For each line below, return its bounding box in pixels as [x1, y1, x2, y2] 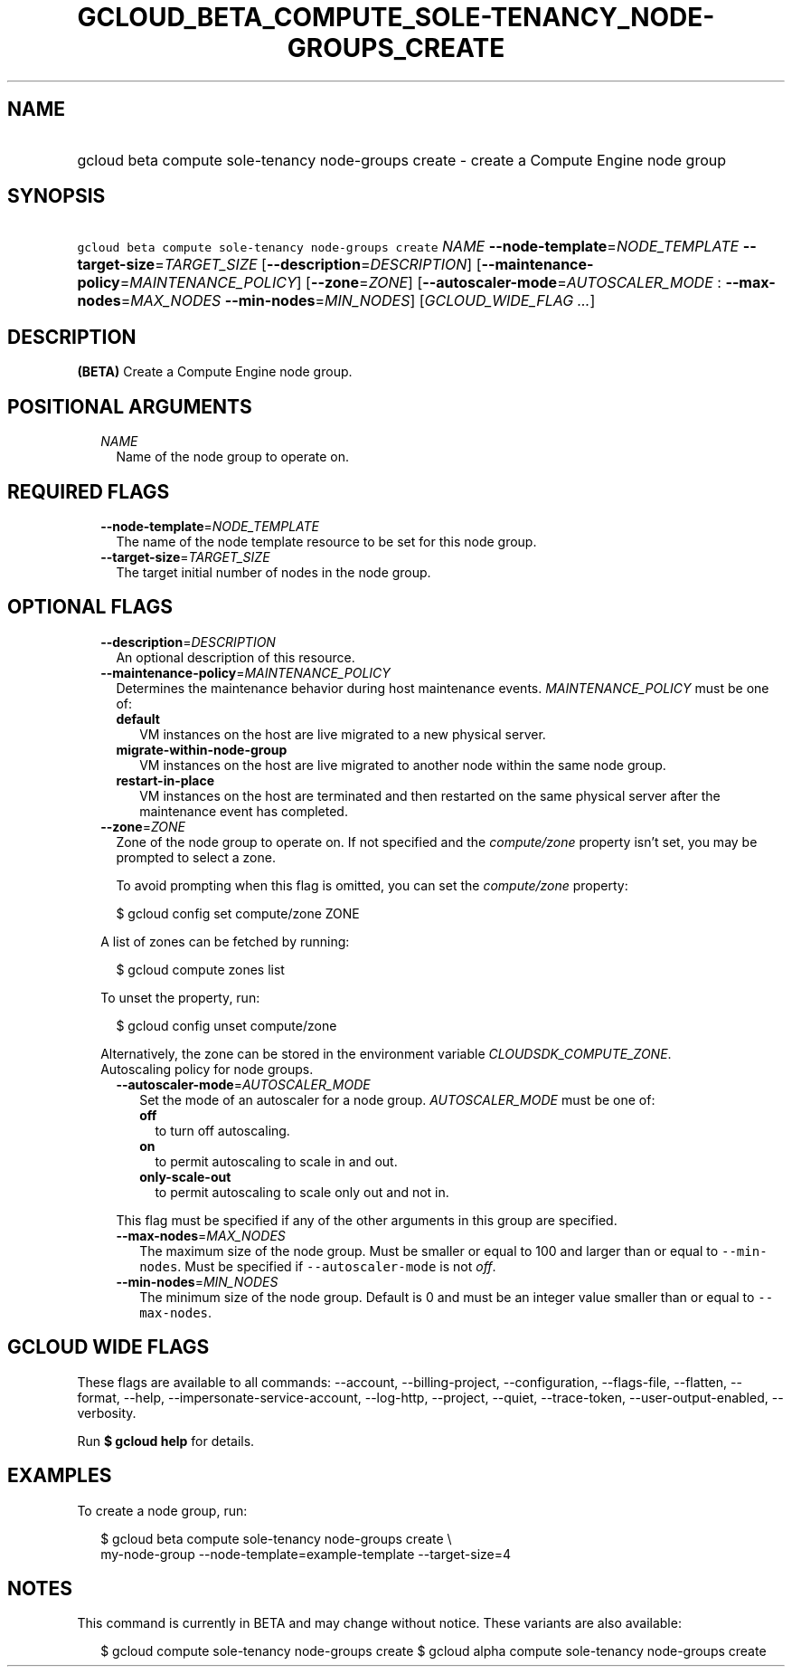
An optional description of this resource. [116, 649, 355, 665]
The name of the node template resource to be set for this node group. [116, 533, 537, 549]
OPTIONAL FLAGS [7, 595, 173, 619]
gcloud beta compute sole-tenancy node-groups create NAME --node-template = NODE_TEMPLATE [77, 237, 740, 256]
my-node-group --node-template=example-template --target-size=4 [100, 1546, 512, 1562]
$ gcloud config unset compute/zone [116, 1017, 337, 1033]
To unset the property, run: [100, 989, 260, 1005]
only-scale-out [139, 1168, 231, 1184]
